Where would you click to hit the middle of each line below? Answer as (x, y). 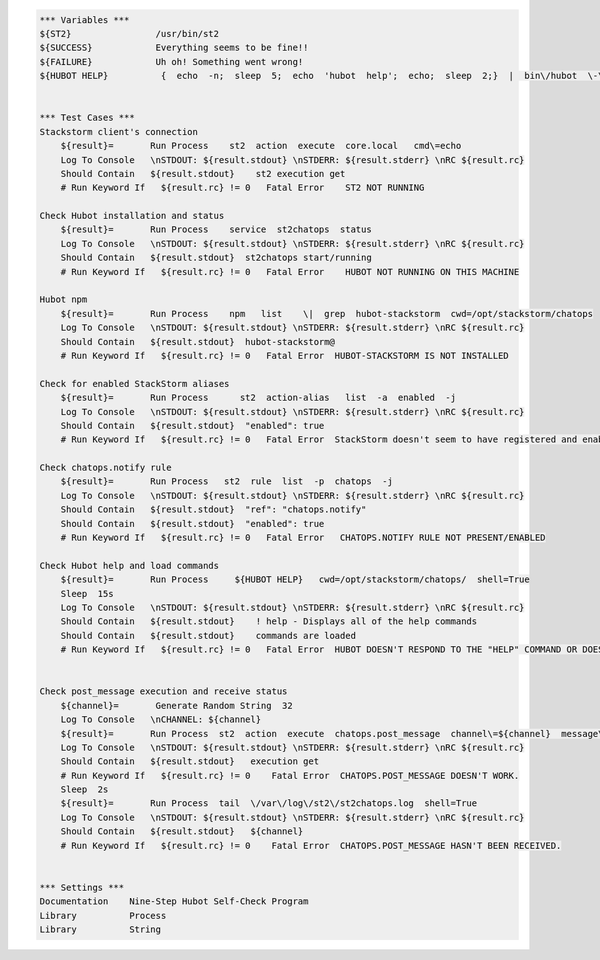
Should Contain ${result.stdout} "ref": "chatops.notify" (213, 509)
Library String (100, 929)
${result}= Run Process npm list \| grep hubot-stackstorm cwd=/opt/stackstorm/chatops (327, 313)
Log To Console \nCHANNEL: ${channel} (161, 719)
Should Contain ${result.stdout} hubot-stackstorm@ (197, 341)
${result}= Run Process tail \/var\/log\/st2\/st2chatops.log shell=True (269, 803)
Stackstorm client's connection (119, 131)
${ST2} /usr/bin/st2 (129, 33)
